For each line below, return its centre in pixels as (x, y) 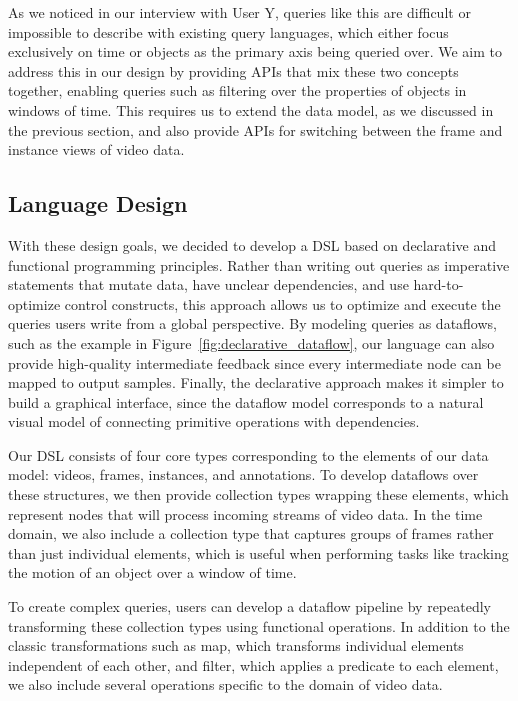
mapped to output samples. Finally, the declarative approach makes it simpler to (256, 382)
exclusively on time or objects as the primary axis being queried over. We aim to (255, 51)
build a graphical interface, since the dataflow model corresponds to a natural (246, 401)
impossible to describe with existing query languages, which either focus (228, 31)
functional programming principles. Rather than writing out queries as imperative (259, 264)
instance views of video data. (96, 149)
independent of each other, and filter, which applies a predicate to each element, (253, 664)
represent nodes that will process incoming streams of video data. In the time (245, 513)
